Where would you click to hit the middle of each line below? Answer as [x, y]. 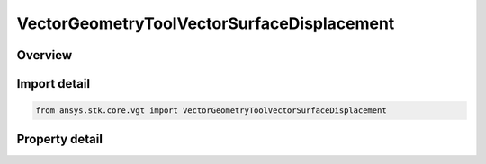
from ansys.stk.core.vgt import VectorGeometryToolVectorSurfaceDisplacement [211, 111]
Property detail [60, 139]
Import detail [53, 84]
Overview [45, 55]
